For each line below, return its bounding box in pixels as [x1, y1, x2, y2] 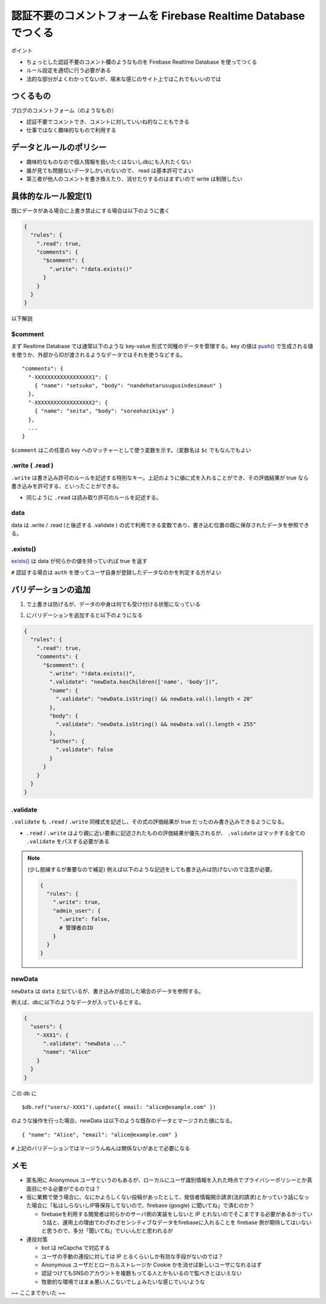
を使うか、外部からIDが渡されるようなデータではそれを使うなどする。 [11, 351, 186, 358]
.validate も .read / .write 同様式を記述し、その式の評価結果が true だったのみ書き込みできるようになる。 [11, 818, 288, 826]
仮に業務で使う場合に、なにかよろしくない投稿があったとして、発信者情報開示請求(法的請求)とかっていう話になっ [26, 1193, 310, 1200]
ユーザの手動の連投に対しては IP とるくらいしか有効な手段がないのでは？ [41, 1253, 223, 1260]
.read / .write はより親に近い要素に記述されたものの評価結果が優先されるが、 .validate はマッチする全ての [26, 829, 305, 837]
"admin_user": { [53, 907, 101, 914]
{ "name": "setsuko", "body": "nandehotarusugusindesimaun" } [34, 382, 223, 389]
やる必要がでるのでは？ [42, 1185, 101, 1192]
